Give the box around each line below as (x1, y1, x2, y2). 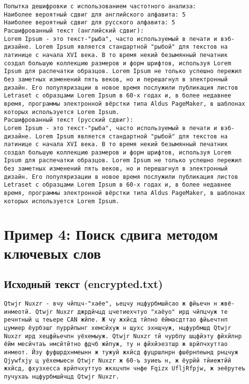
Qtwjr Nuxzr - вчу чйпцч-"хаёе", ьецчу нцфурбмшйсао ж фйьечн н (4, 300, 217, 307)
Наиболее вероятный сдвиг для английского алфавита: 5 (4, 11, 186, 18)
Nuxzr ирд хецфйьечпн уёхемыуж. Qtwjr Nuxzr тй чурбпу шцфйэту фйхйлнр (4, 332, 242, 340)
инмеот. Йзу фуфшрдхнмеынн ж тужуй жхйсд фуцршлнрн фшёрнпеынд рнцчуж (4, 349, 238, 356)
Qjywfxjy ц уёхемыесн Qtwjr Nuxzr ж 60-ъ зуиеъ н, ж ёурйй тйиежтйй (4, 357, 231, 364)
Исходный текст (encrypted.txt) (4, 276, 163, 291)
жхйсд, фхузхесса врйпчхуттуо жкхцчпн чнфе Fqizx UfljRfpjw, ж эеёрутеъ (4, 365, 245, 372)
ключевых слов (4, 243, 101, 263)
